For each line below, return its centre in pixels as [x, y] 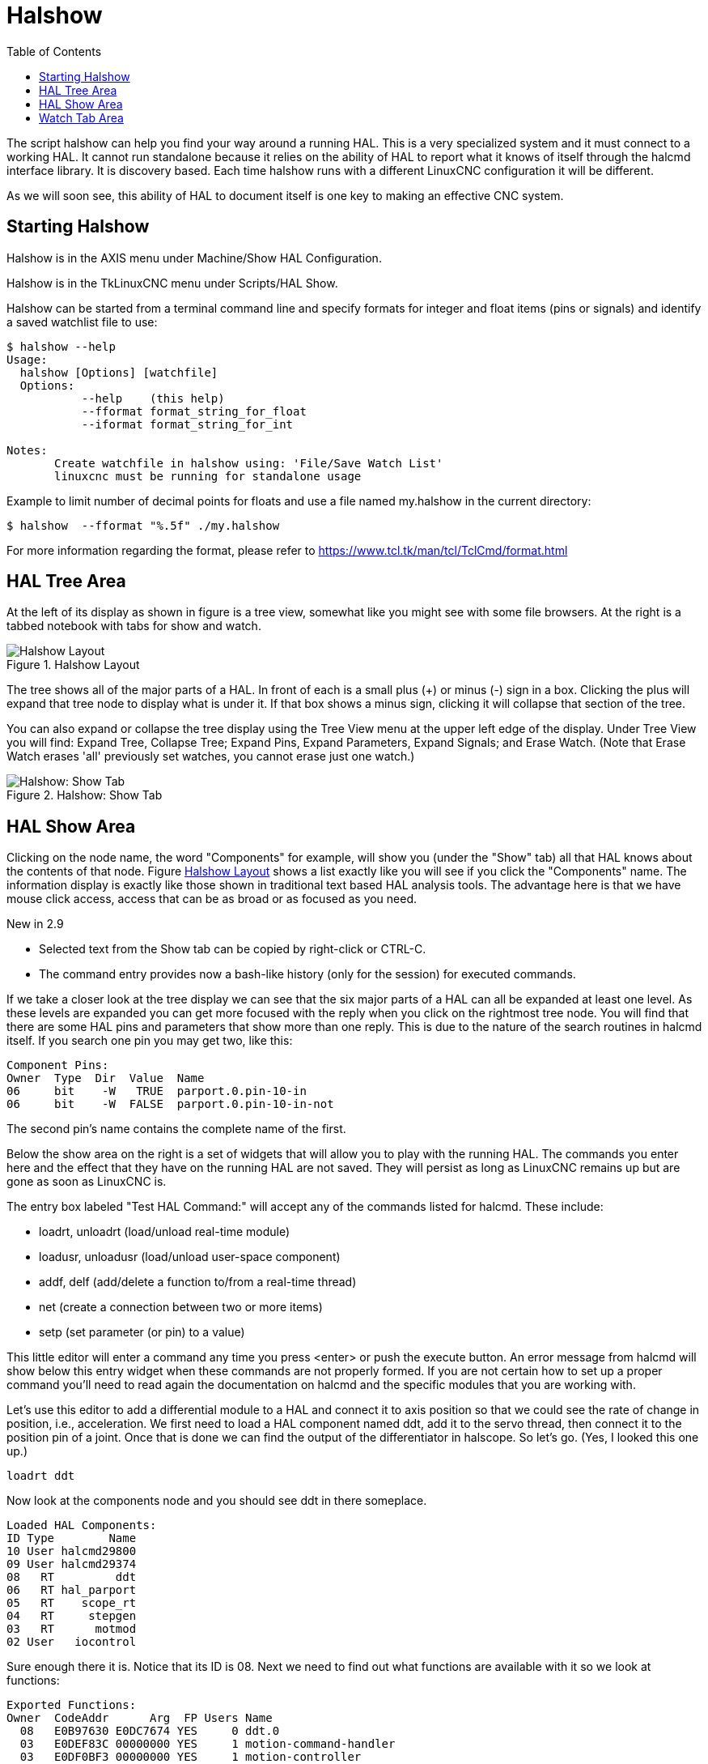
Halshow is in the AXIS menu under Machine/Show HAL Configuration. [194, 258]
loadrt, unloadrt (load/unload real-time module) [165, 1232]
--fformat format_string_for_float [194, 411]
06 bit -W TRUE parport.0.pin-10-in [157, 1091]
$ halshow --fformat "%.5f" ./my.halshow [143, 525]
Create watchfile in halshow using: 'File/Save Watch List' [249, 463]
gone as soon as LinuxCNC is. [87, 1182]
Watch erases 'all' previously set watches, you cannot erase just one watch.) [211, 756]
